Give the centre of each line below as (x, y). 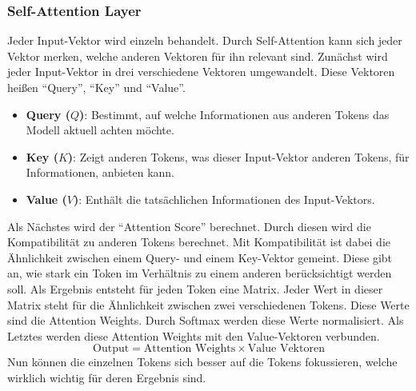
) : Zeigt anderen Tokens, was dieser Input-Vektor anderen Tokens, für (238, 156)
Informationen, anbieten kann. (100, 172)
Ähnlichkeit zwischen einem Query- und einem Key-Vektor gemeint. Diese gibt (200, 257)
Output (111, 349)
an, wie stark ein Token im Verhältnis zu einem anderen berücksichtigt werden (200, 273)
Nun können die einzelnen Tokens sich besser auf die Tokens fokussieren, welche (202, 362)
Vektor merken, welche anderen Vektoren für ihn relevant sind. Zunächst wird (198, 56)
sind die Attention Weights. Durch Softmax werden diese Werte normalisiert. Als (206, 320)
